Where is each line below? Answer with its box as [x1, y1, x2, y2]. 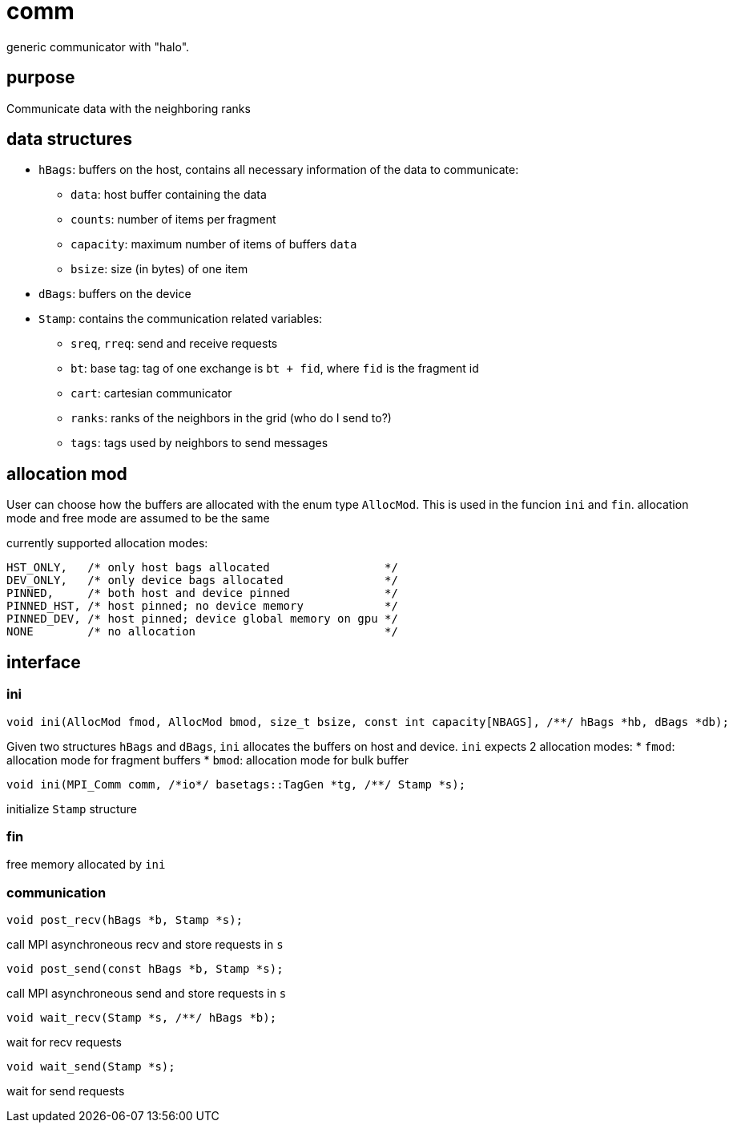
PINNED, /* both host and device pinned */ [6, 587, 398, 600]
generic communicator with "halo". [6, 39, 190, 54]
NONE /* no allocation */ [6, 625, 398, 639]
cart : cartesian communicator [70, 386, 232, 401]
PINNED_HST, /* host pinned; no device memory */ [6, 599, 398, 613]
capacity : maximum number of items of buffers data [70, 237, 357, 252]
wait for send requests [6, 1084, 125, 1098]
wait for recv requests [6, 1035, 122, 1049]
